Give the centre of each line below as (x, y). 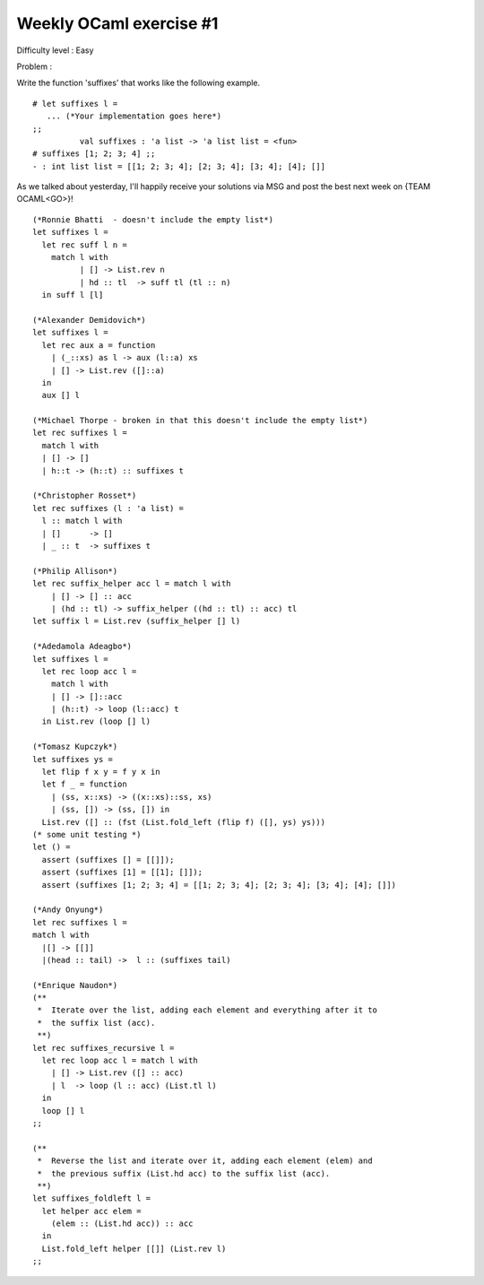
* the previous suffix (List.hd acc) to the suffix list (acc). (184, 1173)
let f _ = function (84, 784)
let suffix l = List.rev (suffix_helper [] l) (137, 621)
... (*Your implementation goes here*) (134, 116)
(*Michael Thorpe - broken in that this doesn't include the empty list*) (200, 421)
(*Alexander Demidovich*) (90, 320)
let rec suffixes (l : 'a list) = (108, 508)
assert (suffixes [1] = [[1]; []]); (122, 873)
